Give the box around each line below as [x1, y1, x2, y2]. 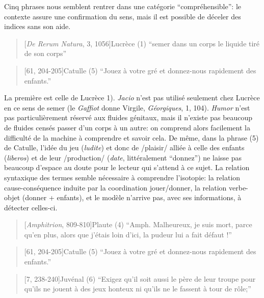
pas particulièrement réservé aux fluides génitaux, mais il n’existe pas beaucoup [4, 112, 253, 123]
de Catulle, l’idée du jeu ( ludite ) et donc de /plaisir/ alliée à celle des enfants [4, 142, 245, 153]
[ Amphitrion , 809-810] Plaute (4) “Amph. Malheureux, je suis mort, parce [24, 219, 252, 230]
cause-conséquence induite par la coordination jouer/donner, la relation [4, 182, 227, 193]
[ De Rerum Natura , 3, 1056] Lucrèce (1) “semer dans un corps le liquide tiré [24, 38, 260, 48]
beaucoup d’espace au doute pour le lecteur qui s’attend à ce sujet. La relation [4, 162, 250, 173]
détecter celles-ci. [4, 202, 58, 212]
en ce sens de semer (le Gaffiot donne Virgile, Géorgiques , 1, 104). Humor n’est [4, 102, 250, 113]
